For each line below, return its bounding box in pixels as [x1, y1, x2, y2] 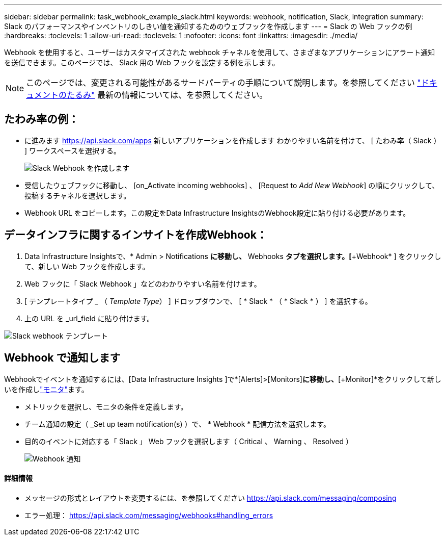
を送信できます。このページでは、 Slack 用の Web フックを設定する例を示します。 [4, 58, 280, 67]
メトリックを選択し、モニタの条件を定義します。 [24, 402, 188, 411]
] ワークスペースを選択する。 [24, 146, 121, 155]
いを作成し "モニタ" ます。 [4, 384, 89, 394]
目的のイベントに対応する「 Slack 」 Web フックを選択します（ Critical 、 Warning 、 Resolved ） [24, 436, 353, 446]
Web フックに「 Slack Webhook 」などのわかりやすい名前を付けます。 [24, 279, 261, 288]
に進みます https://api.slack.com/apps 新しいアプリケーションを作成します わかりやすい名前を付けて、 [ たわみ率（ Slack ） [24, 136, 441, 145]
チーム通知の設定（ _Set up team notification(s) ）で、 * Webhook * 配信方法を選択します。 [24, 419, 330, 428]
